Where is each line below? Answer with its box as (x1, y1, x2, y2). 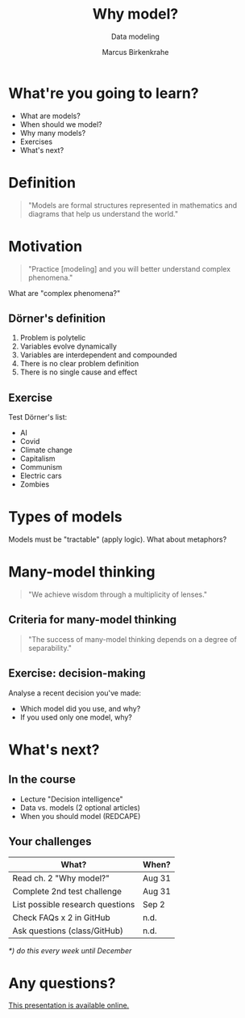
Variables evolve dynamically (19, 341, 117, 352)
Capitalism (19, 454, 56, 463)
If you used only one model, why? (19, 712, 133, 722)
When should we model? (19, 119, 102, 129)
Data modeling (111, 32, 160, 41)
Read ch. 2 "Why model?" (12, 872, 110, 884)
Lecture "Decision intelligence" (19, 794, 123, 804)
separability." (27, 643, 73, 653)
